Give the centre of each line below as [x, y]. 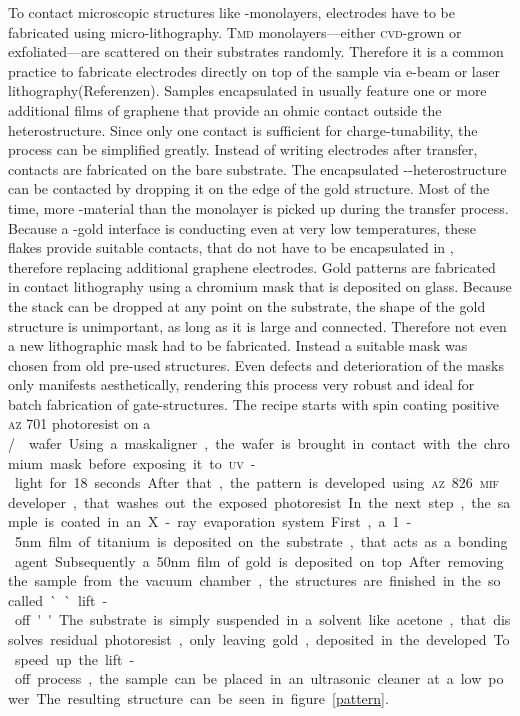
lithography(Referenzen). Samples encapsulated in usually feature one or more [247, 90]
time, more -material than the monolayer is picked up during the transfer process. [258, 207]
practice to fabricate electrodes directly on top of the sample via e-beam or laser [254, 70]
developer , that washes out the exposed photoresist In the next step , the [249, 501]
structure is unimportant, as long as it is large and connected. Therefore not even [257, 325]
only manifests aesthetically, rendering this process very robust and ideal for [241, 384]
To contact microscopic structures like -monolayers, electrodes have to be [231, 12]
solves [26, 639]
